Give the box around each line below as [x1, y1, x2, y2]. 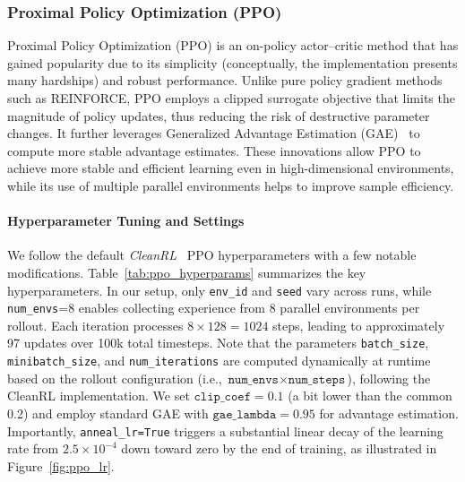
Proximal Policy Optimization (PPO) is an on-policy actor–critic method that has [7, 36, 459, 55]
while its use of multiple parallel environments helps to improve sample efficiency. [7, 176, 454, 194]
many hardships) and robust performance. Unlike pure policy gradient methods [7, 71, 443, 90]
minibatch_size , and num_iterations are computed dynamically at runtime [7, 351, 431, 370]
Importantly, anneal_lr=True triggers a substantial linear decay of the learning [7, 421, 443, 440]
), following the [347, 368, 431, 387]
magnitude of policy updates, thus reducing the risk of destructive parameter [7, 106, 430, 125]
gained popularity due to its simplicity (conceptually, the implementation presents [7, 53, 458, 72]
